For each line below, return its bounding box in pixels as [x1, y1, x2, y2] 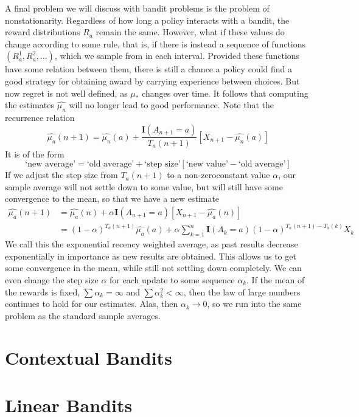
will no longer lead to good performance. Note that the [69, 98, 274, 111]
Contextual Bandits [5, 345, 172, 370]
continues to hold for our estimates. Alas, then [5, 297, 178, 310]
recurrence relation [5, 111, 75, 123]
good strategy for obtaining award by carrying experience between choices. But [5, 74, 300, 87]
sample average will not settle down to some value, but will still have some [5, 180, 283, 193]
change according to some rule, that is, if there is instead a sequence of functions [5, 37, 306, 50]
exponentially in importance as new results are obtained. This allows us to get [5, 249, 296, 262]
